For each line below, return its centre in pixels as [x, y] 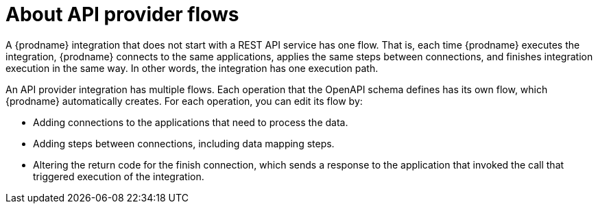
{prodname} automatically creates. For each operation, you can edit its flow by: [184, 101]
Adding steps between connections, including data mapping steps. [184, 143]
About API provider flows [122, 14]
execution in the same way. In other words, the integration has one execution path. [192, 68]
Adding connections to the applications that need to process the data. [191, 122]
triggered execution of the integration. [119, 176]
